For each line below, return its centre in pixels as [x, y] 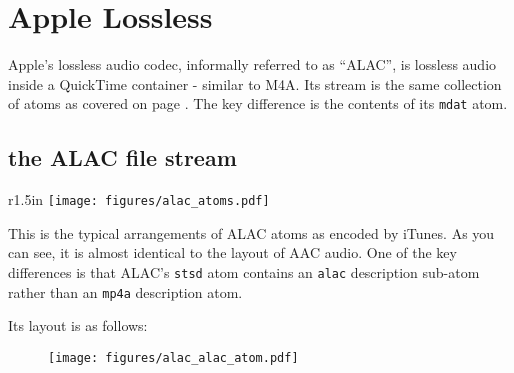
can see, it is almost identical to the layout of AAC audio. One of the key [232, 252]
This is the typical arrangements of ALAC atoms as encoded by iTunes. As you [251, 232]
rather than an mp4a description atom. [125, 291]
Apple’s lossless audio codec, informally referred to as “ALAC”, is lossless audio [252, 64]
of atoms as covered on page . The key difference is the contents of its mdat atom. [258, 103]
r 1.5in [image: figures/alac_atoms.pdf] [139, 199]
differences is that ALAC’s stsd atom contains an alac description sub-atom [244, 272]
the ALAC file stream [122, 157]
